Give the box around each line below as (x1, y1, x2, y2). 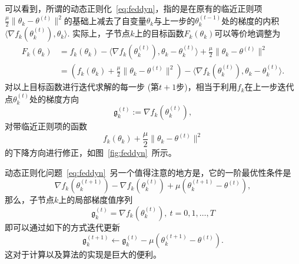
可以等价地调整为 (214, 27, 281, 39)
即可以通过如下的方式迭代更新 (5, 220, 120, 233)
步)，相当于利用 (176, 81, 237, 93)
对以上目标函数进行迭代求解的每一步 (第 (5, 81, 160, 93)
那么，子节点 (5, 193, 54, 206)
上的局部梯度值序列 (58, 193, 133, 206)
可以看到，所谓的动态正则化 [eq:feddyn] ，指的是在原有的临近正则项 (5, 2, 263, 14)
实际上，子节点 (72, 27, 131, 39)
